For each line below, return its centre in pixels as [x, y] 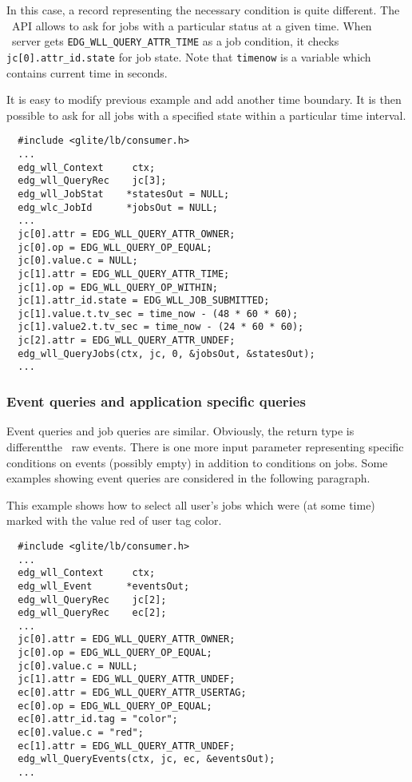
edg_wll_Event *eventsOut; [104, 586]
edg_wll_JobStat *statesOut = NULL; [124, 194]
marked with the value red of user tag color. [114, 520]
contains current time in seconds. [87, 72]
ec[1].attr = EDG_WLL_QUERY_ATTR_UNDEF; [127, 746]
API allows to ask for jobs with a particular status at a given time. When [192, 25]
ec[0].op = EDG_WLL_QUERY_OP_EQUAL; [115, 706]
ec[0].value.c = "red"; [81, 733]
